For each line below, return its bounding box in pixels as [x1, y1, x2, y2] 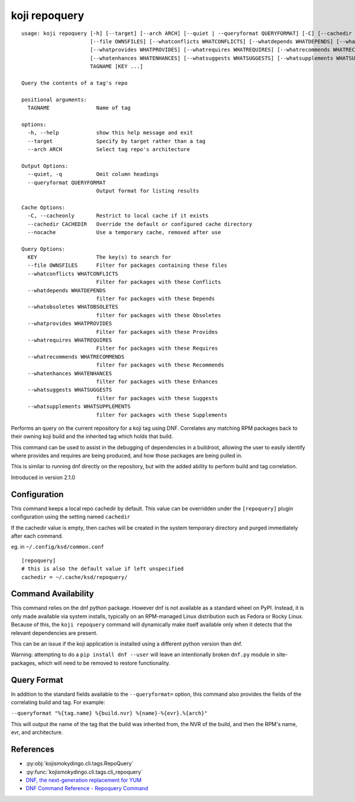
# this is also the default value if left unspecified [21, 565, 184, 572]
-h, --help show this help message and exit [27, 129, 193, 136]
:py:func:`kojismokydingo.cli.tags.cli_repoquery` [25, 768, 143, 775]
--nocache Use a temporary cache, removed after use [27, 229, 221, 235]
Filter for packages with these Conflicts [96, 279, 221, 286]
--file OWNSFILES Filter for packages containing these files [27, 262, 228, 269]
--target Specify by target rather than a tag [27, 138, 206, 145]
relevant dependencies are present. [11, 629, 98, 637]
